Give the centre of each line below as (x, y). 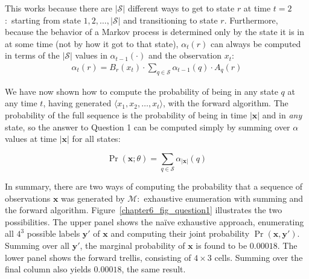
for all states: (96, 139)
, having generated (77, 103)
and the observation (185, 55)
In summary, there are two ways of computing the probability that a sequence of (154, 186)
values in (91, 55)
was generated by (93, 198)
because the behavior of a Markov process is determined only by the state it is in (155, 32)
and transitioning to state (170, 20)
